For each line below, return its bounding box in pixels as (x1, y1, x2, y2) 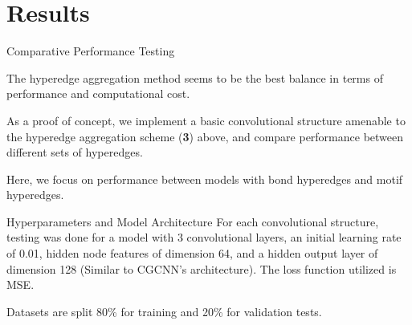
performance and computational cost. (6, 85, 190, 102)
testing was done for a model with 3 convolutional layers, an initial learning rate (6, 229, 402, 246)
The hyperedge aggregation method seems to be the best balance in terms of (6, 69, 383, 86)
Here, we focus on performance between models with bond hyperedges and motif (6, 170, 403, 187)
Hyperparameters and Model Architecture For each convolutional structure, (6, 213, 379, 230)
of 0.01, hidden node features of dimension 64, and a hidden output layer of (6, 245, 378, 262)
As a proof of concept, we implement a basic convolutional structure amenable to (6, 112, 406, 128)
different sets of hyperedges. (6, 144, 143, 160)
